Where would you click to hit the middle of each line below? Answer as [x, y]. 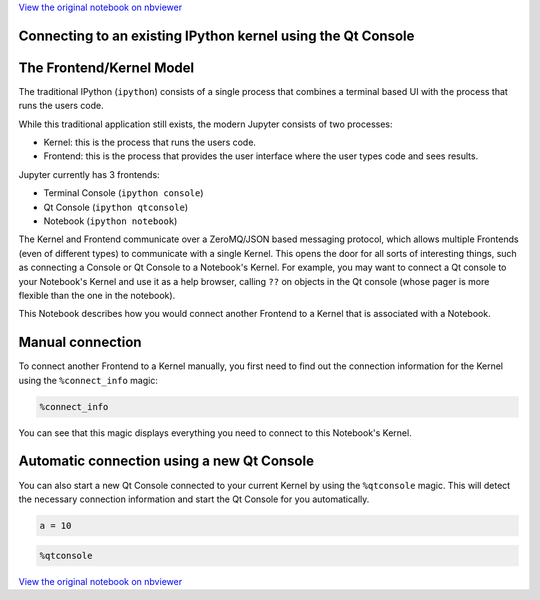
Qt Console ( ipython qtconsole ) [116, 207]
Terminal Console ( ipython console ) [123, 193]
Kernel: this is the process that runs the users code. [150, 142]
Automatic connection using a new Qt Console [166, 461]
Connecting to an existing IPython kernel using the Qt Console [216, 35]
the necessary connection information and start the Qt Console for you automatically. [194, 499]
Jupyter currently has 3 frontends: [89, 174]
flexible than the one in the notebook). [97, 295]
